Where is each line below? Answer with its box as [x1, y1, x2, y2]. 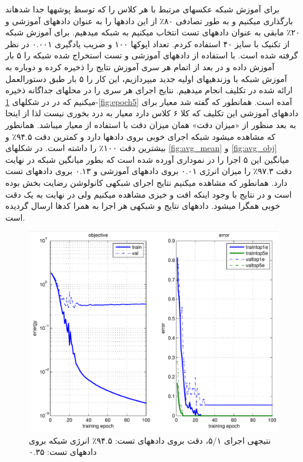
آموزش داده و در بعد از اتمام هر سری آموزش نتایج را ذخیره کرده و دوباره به [5, 60, 275, 73]
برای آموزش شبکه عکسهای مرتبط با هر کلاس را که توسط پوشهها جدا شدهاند [5, 3, 279, 15]
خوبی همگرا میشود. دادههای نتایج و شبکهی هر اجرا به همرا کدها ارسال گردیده [5, 199, 281, 212]
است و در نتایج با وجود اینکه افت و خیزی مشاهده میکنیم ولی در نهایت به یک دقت [5, 188, 292, 200]
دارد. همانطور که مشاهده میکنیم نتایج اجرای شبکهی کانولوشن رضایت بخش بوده [5, 176, 288, 188]
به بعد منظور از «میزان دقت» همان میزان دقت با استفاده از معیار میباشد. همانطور [5, 118, 297, 130]
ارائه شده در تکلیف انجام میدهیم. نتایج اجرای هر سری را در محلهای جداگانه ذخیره [5, 84, 293, 96]
